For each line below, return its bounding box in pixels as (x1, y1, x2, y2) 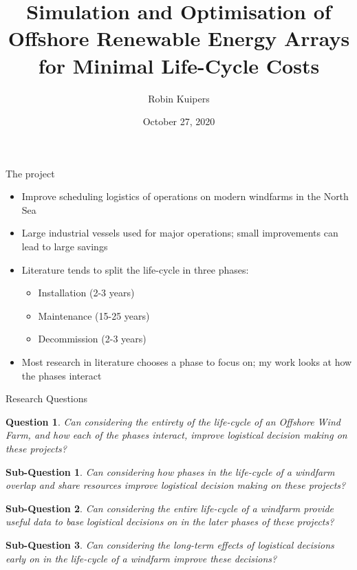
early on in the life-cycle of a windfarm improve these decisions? (6, 551, 277, 565)
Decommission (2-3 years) (38, 331, 147, 346)
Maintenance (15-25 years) (38, 308, 150, 322)
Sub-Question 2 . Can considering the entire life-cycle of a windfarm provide (6, 501, 334, 515)
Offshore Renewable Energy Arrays (8, 24, 350, 52)
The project (6, 166, 55, 180)
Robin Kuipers (148, 91, 210, 105)
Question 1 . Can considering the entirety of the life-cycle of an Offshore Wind (6, 414, 340, 428)
